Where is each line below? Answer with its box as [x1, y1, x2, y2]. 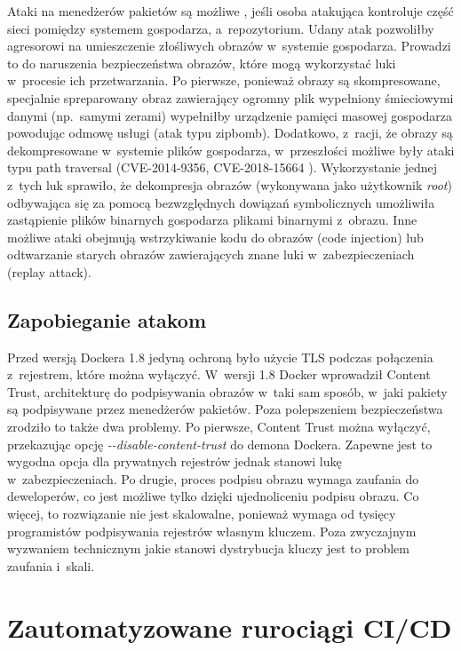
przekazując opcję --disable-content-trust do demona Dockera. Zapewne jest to [7, 434, 433, 453]
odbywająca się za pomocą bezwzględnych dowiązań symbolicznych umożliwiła [7, 193, 435, 211]
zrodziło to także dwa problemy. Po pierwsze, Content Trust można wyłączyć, [7, 417, 431, 436]
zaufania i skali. [7, 556, 95, 575]
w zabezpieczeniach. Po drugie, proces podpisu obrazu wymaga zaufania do [7, 469, 419, 488]
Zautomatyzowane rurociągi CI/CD [7, 608, 452, 645]
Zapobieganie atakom [7, 306, 207, 333]
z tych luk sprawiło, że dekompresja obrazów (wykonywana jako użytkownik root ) [7, 175, 452, 194]
